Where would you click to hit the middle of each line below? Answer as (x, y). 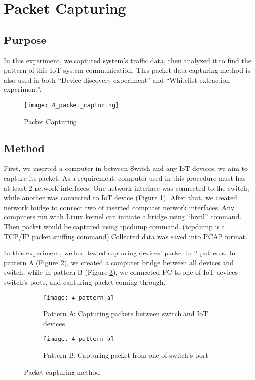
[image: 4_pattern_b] (79, 339)
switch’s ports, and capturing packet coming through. (85, 281)
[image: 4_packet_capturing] (72, 105)
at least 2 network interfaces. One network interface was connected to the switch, (127, 188)
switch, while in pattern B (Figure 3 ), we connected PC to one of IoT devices (121, 272)
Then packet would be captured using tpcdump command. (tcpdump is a (115, 226)
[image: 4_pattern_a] (79, 298)
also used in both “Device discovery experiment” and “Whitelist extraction (117, 79)
